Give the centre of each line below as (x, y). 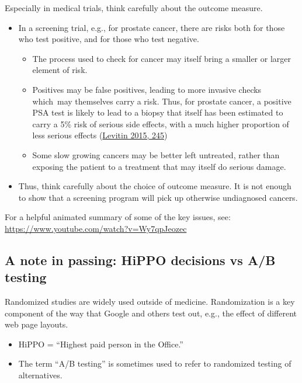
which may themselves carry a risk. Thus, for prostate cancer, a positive (162, 101)
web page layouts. (37, 324)
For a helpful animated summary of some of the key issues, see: (118, 217)
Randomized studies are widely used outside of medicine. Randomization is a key (150, 302)
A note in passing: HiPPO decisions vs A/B (140, 260)
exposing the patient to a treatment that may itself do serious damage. (159, 166)
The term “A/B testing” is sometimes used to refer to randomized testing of (155, 363)
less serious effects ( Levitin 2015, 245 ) (100, 135)
